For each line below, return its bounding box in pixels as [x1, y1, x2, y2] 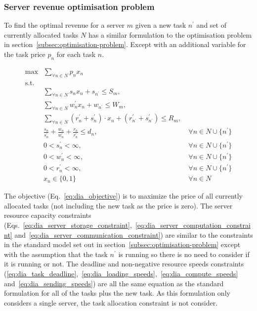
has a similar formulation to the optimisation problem [88, 29, 252, 40]
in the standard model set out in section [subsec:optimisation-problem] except [4, 239, 241, 250]
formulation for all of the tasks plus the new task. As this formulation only [4, 288, 230, 298]
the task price [4, 49, 45, 59]
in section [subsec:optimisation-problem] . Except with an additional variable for [4, 39, 246, 50]
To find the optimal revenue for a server [4, 20, 125, 30]
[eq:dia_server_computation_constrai [135, 220, 251, 230]
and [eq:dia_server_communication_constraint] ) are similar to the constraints [14, 229, 253, 240]
